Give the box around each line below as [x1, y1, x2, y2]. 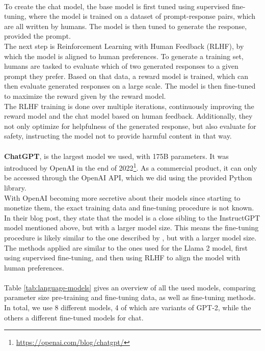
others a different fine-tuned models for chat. [4, 312, 144, 322]
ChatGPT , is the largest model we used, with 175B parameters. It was [4, 150, 229, 161]
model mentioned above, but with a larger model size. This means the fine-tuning [4, 222, 259, 233]
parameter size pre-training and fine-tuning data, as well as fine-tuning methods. [4, 292, 256, 303]
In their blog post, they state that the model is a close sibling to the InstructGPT [4, 212, 260, 223]
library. [4, 182, 26, 193]
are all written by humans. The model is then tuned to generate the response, [4, 20, 247, 31]
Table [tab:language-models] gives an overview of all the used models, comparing [4, 282, 256, 292]
